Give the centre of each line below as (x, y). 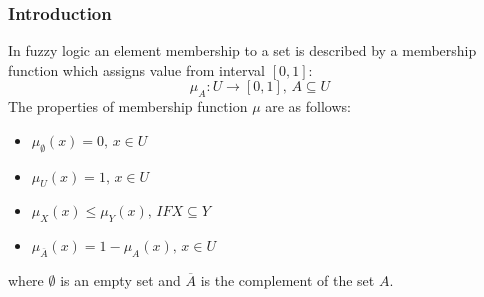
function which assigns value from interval (136, 69)
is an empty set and (120, 279)
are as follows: (308, 106)
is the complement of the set (287, 279)
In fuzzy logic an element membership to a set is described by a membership (242, 50)
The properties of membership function (128, 106)
